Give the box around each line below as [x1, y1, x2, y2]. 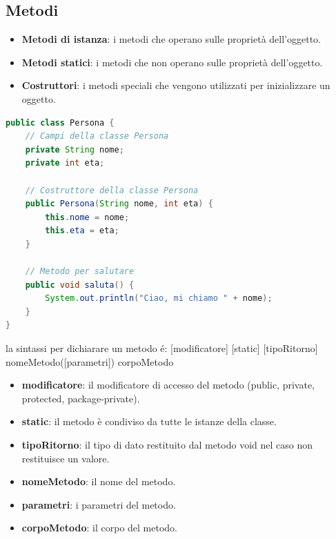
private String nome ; [25, 144, 124, 155]
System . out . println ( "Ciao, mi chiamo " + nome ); [45, 293, 273, 304]
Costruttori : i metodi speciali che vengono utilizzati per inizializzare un [21, 78, 330, 92]
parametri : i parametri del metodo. [21, 497, 176, 511]
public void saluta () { [25, 280, 135, 290]
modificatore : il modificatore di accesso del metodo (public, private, [21, 378, 315, 392]
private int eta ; [25, 158, 105, 168]
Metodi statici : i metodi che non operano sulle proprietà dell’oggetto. [21, 55, 323, 69]
